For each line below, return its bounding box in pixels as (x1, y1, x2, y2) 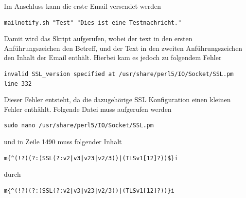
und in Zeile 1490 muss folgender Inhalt (4, 136, 122, 146)
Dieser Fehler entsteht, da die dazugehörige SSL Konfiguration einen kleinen (4, 94, 231, 105)
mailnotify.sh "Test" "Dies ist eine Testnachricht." (4, 19, 182, 26)
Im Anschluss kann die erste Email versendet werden (4, 1, 161, 11)
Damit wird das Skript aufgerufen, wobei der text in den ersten (4, 33, 193, 44)
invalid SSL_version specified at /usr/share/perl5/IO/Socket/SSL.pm (4, 70, 234, 77)
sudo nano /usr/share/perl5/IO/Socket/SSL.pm (4, 122, 154, 129)
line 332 (4, 80, 32, 87)
